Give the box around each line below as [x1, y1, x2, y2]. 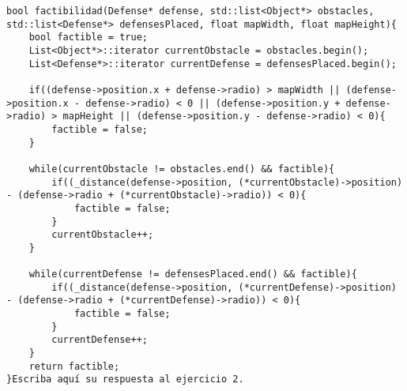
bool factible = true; [28, 32, 148, 43]
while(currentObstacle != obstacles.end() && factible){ [28, 163, 335, 175]
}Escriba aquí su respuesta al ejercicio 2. [6, 374, 244, 385]
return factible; [28, 360, 120, 372]
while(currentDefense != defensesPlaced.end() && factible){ [28, 269, 357, 280]
